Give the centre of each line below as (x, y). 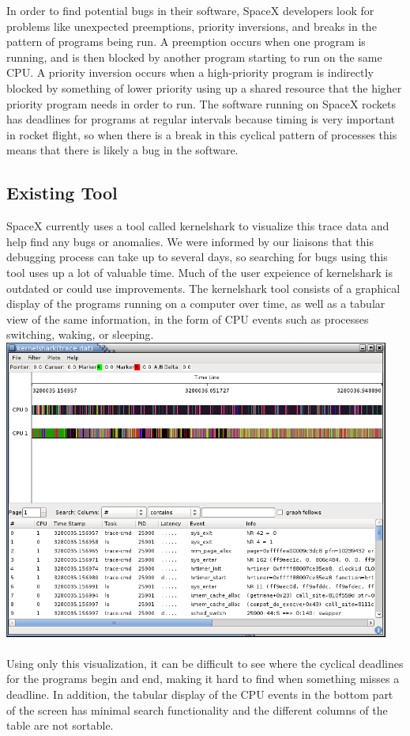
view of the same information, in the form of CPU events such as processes (188, 319)
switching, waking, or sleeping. (80, 334)
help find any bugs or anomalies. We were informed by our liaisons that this (190, 241)
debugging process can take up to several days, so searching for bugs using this (197, 257)
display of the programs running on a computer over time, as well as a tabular (196, 304)
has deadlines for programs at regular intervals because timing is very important (201, 119)
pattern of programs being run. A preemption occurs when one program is (186, 42)
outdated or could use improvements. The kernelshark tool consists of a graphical (203, 288)
